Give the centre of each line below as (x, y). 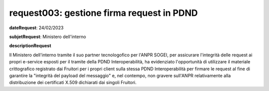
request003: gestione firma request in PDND (104, 13)
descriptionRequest (30, 46)
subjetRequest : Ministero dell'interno (48, 37)
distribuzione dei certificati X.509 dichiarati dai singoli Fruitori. (73, 83)
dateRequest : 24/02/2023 (36, 28)
